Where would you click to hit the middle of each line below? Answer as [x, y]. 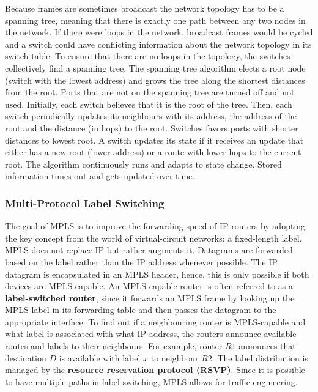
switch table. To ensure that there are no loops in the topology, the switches [148, 56]
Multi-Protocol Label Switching [85, 203]
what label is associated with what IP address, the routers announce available [151, 334]
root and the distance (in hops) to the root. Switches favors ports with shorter [152, 128]
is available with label [100, 357]
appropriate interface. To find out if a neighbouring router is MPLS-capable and [155, 321]
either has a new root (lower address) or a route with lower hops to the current [153, 152]
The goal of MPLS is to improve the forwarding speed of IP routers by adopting [155, 226]
